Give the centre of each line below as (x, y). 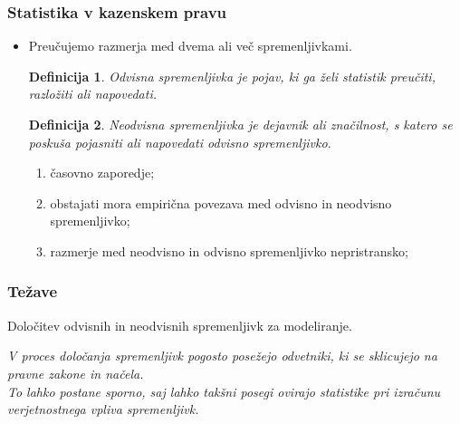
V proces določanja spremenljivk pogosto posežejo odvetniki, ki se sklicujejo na (222, 356)
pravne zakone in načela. (76, 373)
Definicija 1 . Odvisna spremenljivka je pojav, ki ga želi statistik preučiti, (232, 76)
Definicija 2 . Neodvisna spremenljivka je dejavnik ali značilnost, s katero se (240, 124)
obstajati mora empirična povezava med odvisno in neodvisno (221, 202)
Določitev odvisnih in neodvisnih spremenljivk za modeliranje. (180, 325)
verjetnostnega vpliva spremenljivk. (103, 409)
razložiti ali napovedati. (92, 94)
